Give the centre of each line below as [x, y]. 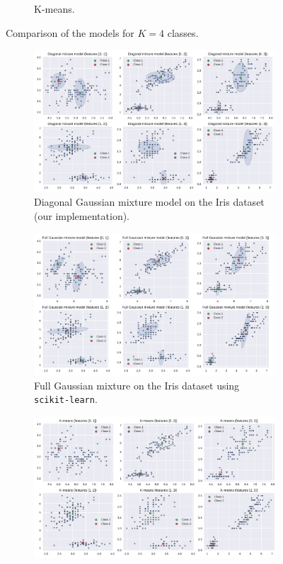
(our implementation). [82, 215]
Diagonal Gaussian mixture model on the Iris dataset [149, 202]
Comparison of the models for [70, 32]
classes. [183, 32]
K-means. [54, 9]
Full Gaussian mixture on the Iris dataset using [137, 385]
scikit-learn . [66, 399]
